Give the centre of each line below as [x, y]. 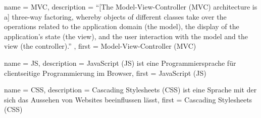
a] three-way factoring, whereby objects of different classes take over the [115, 16]
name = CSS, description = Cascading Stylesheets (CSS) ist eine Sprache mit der [130, 90]
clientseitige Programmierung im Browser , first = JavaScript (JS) [105, 73]
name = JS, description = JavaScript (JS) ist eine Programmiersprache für [120, 63]
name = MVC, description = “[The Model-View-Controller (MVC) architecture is [131, 7]
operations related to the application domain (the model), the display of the [122, 26]
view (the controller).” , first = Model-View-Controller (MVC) [100, 46]
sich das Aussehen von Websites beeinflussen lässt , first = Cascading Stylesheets [128, 99]
